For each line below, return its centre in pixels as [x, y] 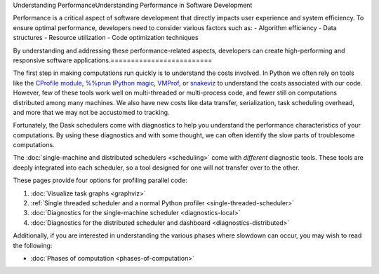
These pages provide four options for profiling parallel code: [100, 180]
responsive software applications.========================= [113, 60]
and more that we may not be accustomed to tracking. [91, 112]
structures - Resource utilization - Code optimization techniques [106, 38]
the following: [33, 245]
